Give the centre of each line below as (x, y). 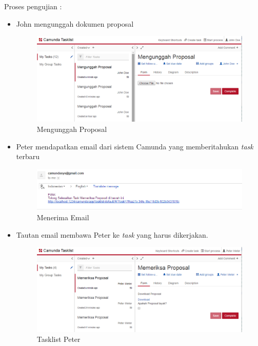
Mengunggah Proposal (72, 129)
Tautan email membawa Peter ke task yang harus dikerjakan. (112, 234)
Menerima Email (63, 217)
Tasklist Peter (58, 339)
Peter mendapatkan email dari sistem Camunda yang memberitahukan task (135, 146)
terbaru (28, 156)
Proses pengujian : (33, 6)
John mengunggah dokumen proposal (75, 23)
